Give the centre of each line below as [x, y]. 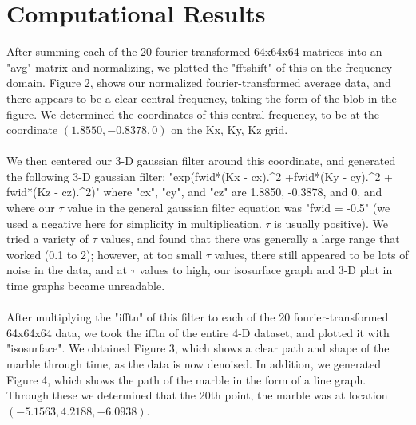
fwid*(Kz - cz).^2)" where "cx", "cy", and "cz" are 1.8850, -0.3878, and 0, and [194, 192]
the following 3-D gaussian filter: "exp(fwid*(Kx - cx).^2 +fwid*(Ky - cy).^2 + [200, 176]
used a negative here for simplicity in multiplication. [134, 223]
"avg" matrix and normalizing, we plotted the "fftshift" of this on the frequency [200, 67]
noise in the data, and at [67, 270]
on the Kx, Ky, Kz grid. [230, 130]
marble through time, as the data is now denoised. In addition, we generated [194, 364]
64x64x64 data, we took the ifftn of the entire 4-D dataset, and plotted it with [198, 332]
